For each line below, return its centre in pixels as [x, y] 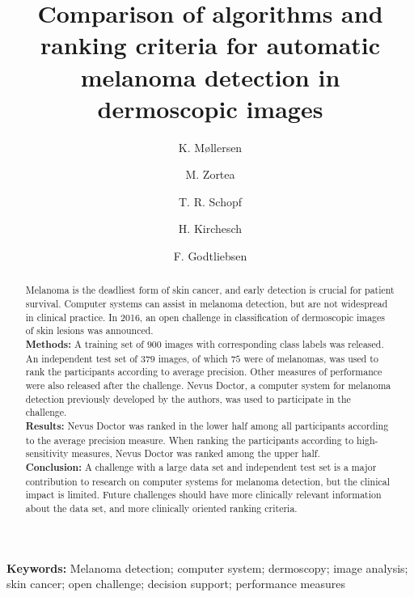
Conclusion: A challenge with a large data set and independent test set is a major [201, 467]
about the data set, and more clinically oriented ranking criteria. [161, 508]
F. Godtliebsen [210, 256]
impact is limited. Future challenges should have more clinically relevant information [203, 495]
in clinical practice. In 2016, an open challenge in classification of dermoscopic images [205, 317]
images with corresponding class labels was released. [274, 344]
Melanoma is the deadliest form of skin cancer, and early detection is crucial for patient [210, 290]
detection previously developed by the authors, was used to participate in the [188, 398]
